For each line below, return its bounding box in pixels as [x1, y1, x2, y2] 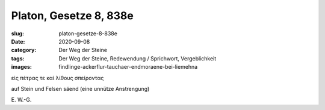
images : [11, 63, 32, 71]
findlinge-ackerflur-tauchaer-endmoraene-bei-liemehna [58, 63, 198, 71]
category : [11, 47, 37, 54]
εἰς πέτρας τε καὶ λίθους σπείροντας [11, 74, 104, 81]
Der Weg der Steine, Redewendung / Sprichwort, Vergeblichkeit [58, 54, 217, 62]
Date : [11, 38, 25, 45]
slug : [11, 30, 24, 37]
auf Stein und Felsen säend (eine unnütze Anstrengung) [11, 85, 150, 92]
